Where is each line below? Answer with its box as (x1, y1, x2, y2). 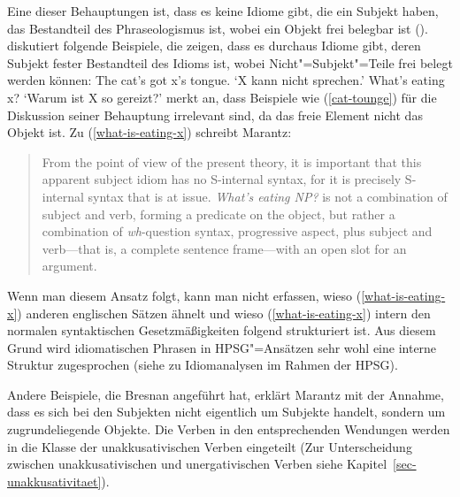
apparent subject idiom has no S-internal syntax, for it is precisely (42, 170, 402, 188)
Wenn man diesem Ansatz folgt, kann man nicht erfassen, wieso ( (7, 286, 362, 304)
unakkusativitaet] (7, 471, 102, 490)
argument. (42, 256, 97, 275)
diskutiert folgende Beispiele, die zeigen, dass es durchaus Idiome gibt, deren (7, 36, 421, 55)
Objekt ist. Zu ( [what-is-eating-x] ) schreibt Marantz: (7, 123, 292, 141)
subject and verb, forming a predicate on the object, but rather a (42, 204, 395, 223)
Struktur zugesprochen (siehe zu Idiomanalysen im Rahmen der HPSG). (7, 356, 398, 374)
